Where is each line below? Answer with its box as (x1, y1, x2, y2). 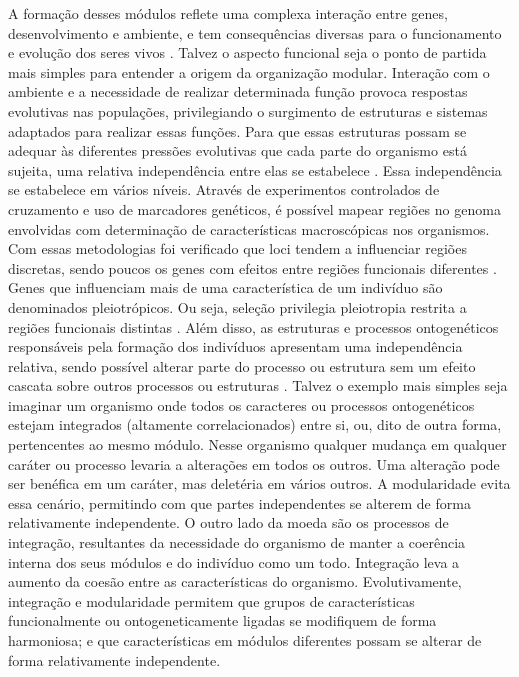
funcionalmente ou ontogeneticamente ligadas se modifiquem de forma (8, 610, 437, 631)
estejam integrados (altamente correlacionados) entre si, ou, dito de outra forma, (8, 414, 502, 435)
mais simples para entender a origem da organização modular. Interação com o (8, 61, 490, 82)
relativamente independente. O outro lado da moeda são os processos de (8, 512, 449, 533)
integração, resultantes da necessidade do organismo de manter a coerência (8, 532, 466, 553)
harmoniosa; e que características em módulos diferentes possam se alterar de (8, 630, 482, 650)
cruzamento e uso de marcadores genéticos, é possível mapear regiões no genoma (8, 198, 501, 219)
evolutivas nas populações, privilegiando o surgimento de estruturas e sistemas (8, 100, 488, 121)
